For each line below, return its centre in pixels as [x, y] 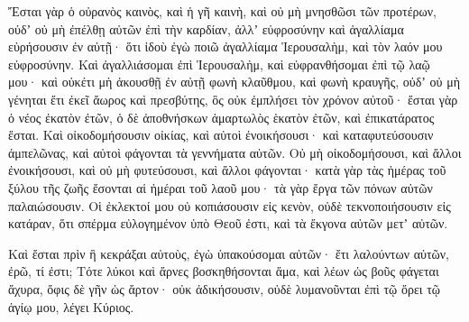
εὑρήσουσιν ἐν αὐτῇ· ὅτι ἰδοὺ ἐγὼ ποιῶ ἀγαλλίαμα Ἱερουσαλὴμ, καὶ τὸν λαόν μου [225, 46]
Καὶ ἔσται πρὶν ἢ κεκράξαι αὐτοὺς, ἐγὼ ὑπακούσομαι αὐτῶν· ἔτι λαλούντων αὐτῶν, [229, 253]
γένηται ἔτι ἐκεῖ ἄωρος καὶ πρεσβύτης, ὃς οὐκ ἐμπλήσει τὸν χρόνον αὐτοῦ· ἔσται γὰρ [233, 99]
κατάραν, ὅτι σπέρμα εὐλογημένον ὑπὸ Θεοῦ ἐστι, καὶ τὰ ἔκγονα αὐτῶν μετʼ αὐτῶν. [228, 223]
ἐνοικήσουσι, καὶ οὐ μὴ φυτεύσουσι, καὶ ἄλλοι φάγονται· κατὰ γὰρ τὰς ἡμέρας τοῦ [227, 170]
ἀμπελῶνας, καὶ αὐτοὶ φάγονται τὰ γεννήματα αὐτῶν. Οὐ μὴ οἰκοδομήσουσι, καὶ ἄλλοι [235, 152]
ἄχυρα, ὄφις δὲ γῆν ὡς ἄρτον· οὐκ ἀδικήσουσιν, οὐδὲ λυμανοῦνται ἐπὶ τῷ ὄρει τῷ [225, 288]
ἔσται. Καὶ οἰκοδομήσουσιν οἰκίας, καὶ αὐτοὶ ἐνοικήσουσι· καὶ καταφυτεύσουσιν [221, 135]
